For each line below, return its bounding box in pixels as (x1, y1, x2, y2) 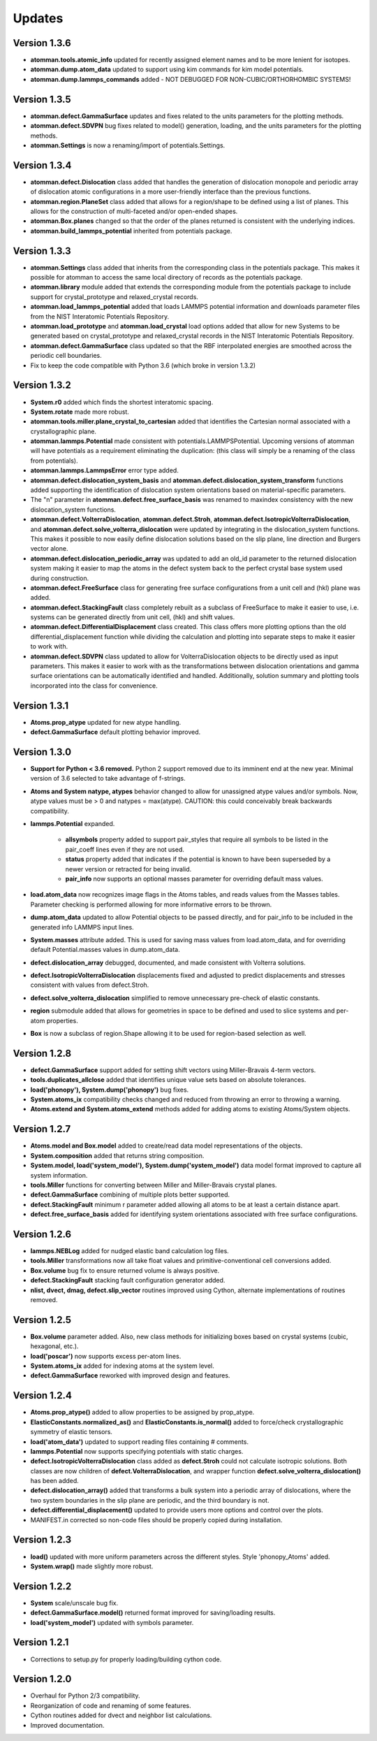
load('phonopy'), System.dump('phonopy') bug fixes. (30, 1085, 189, 1094)
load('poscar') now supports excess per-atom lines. (30, 1352, 182, 1360)
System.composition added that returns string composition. (30, 1151, 205, 1160)
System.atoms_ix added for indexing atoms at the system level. (30, 1361, 214, 1370)
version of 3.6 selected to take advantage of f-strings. (30, 774, 186, 783)
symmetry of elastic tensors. (30, 1428, 113, 1436)
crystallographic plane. (30, 427, 97, 435)
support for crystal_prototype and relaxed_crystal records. (30, 292, 199, 301)
